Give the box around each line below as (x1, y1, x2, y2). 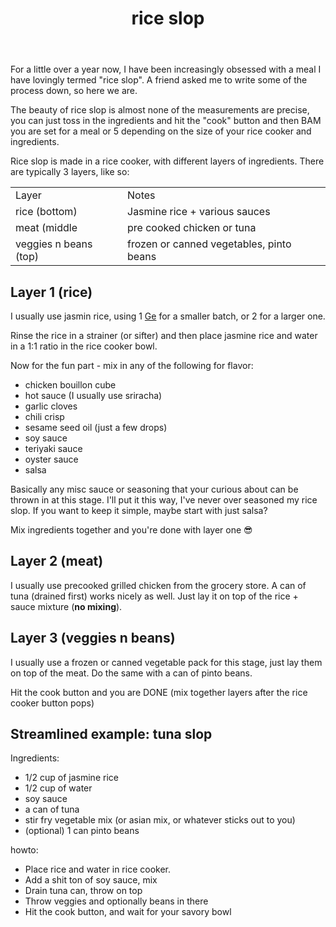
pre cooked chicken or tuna (127, 221, 257, 235)
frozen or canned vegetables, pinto (127, 237, 292, 251)
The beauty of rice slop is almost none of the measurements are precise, (10, 104, 310, 116)
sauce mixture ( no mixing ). (10, 600, 123, 612)
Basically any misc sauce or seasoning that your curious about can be (10, 483, 299, 495)
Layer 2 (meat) (10, 553, 104, 570)
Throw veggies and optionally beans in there (24, 895, 209, 907)
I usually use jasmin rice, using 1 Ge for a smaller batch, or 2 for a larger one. (10, 310, 326, 322)
